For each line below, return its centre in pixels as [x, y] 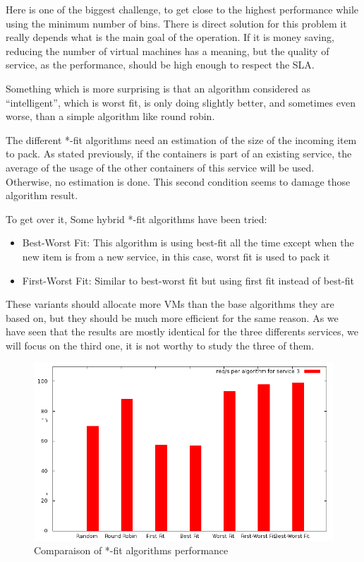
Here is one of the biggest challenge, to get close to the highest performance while [182, 9]
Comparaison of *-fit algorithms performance [131, 550]
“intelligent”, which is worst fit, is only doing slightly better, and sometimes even [181, 102]
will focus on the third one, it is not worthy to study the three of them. [160, 345]
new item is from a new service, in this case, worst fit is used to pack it [176, 256]
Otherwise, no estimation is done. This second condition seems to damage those [178, 181]
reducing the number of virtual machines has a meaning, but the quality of [168, 50]
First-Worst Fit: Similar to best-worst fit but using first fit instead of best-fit [188, 280]
